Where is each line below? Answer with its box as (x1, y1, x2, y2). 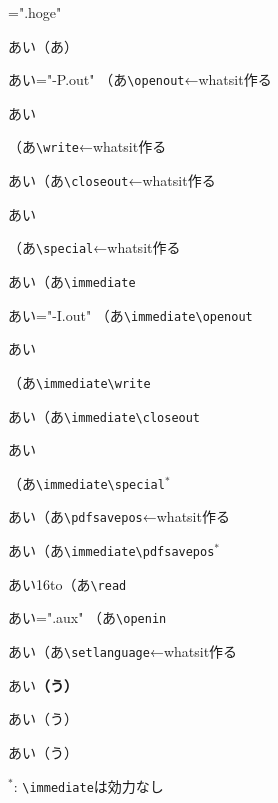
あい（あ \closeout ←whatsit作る (8, 170, 216, 191)
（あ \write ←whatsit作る (8, 136, 167, 157)
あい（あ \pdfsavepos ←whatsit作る (8, 506, 230, 527)
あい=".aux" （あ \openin (8, 607, 167, 628)
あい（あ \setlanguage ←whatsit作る (8, 641, 238, 662)
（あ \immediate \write (8, 371, 151, 392)
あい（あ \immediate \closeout (8, 405, 201, 426)
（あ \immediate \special (8, 472, 165, 493)
